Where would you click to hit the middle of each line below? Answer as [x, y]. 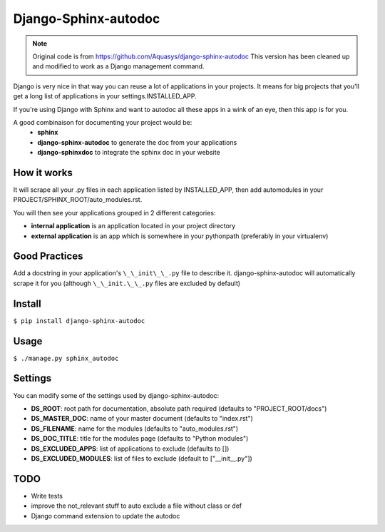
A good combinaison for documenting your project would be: [103, 122]
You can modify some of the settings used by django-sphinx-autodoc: [116, 395]
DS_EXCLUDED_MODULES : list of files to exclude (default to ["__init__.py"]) [142, 458]
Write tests [47, 496]
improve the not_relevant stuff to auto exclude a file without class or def [137, 506]
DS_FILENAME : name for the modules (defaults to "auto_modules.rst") [135, 429]
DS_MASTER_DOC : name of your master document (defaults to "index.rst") [142, 419]
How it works [43, 172]
